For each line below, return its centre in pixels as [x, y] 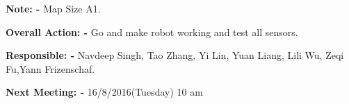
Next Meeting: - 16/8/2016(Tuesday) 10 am [104, 92]
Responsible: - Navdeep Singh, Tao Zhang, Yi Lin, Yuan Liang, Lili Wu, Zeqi [175, 55]
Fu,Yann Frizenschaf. [50, 68]
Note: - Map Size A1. [53, 8]
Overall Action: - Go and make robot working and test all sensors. [152, 32]
